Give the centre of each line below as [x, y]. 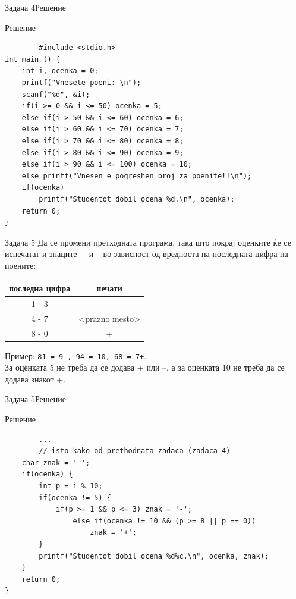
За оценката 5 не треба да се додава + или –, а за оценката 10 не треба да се [145, 367]
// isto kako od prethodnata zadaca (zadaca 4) [135, 451]
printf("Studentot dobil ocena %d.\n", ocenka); [137, 199]
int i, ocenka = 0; [60, 71]
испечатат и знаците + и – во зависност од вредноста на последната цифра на [147, 254]
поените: [21, 265]
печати [109, 288]
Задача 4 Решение [35, 7]
